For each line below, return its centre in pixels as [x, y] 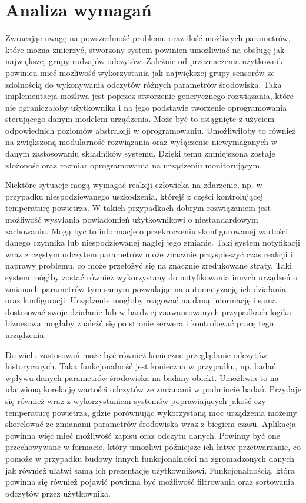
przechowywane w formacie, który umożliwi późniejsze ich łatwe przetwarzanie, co [153, 447]
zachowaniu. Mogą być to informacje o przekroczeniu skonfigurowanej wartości [147, 231]
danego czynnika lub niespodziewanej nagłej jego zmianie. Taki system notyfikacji [153, 242]
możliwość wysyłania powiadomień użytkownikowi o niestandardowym [132, 219]
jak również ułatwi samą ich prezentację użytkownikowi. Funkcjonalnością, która [150, 470]
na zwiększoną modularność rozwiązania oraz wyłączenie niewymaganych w [141, 142]
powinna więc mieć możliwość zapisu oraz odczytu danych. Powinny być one [143, 435]
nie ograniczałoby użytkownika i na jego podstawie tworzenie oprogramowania [146, 107]
